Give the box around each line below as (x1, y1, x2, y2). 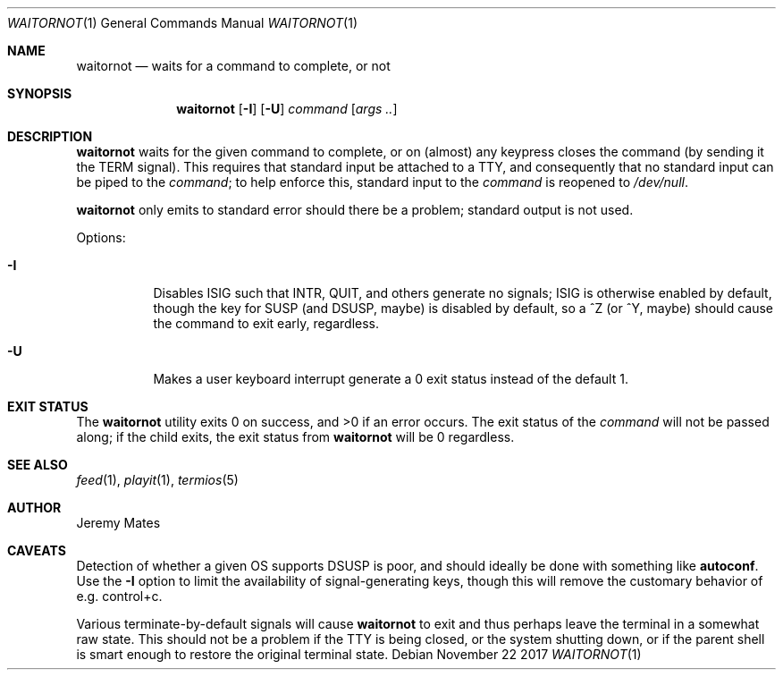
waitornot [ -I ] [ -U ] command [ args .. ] (176, 101, 398, 116)
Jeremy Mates (76, 515, 161, 530)
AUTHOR (7, 500, 62, 515)
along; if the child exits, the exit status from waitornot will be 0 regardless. (76, 429, 515, 444)
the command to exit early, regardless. (153, 316, 380, 331)
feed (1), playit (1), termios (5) (76, 472, 239, 487)
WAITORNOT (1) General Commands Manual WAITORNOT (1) (7, 15, 358, 30)
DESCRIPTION (7, 129, 93, 144)
